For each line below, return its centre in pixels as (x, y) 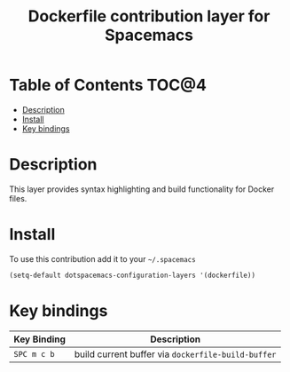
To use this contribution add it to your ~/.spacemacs (103, 258)
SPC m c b (34, 354)
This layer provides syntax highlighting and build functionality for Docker (142, 189)
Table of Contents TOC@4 (108, 85)
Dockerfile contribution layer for (149, 16)
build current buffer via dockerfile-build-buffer (175, 354)
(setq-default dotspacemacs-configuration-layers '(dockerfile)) (132, 275)
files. (18, 198)
